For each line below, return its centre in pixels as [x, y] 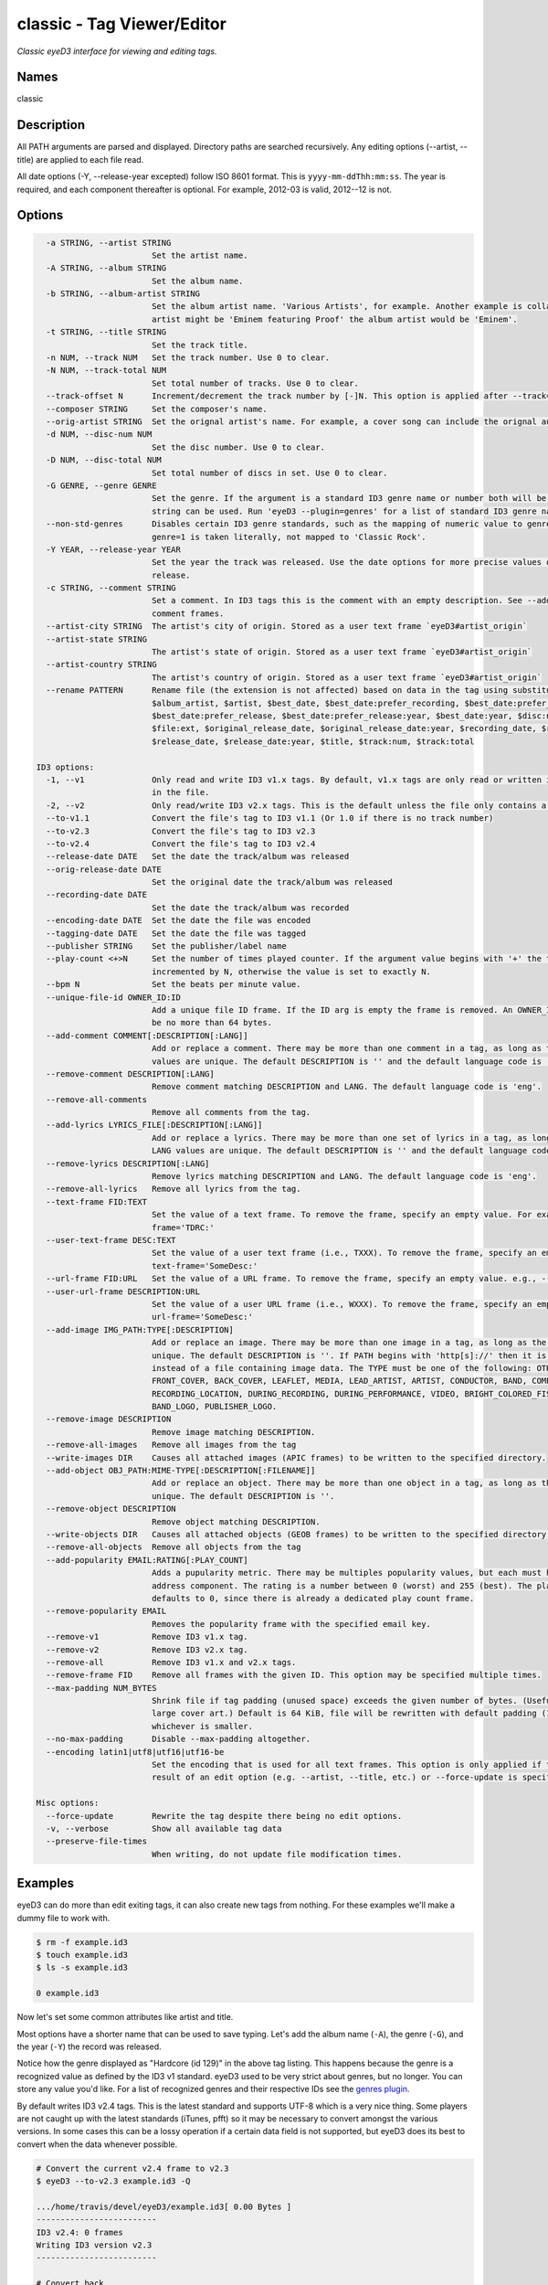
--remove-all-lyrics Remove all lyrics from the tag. [174, 1189]
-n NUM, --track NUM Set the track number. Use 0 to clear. [188, 358]
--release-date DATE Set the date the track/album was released [198, 856]
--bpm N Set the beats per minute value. [174, 984]
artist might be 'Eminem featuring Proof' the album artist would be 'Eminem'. [334, 319]
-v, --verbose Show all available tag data [164, 1828]
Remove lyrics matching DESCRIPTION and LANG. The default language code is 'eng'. [344, 1176]
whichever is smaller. [202, 1726]
